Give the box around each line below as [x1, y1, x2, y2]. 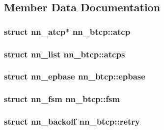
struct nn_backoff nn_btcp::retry [4, 115, 140, 128]
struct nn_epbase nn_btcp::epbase [4, 70, 145, 82]
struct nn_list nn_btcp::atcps [4, 48, 125, 60]
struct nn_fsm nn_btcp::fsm [4, 93, 120, 105]
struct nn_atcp [4, 25, 66, 37]
